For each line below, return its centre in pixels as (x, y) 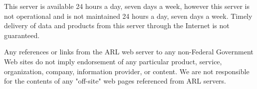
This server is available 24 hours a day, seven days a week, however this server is (127, 6)
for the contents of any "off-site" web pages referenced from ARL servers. (115, 81)
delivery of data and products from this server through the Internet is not (117, 25)
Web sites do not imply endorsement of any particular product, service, (113, 61)
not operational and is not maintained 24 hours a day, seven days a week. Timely (128, 16)
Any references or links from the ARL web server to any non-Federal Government (129, 52)
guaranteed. (22, 35)
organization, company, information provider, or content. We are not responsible (127, 71)
